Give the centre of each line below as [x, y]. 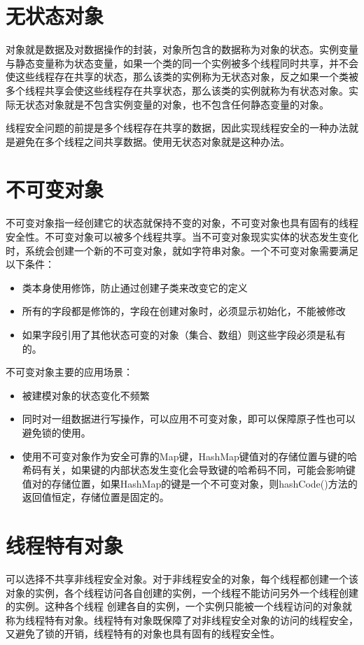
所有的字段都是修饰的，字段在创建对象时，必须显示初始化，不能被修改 [184, 311]
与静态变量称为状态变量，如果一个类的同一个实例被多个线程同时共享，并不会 [182, 63]
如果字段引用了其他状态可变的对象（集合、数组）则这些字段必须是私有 [184, 334]
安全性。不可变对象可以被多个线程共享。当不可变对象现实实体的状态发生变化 [182, 236]
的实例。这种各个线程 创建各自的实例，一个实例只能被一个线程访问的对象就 [179, 606]
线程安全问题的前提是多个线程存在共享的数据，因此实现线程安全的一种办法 [177, 128]
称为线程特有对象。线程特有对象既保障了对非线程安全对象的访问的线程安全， [182, 619]
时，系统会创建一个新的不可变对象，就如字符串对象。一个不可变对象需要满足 [182, 250]
